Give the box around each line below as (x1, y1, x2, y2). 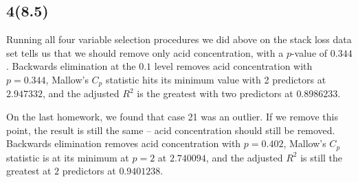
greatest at (6, 164, 52, 178)
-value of (291, 45, 328, 60)
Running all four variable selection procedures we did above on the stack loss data (6, 32, 352, 47)
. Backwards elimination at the (6, 59, 136, 73)
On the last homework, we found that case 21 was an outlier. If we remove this (6, 109, 338, 124)
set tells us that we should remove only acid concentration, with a (6, 45, 284, 60)
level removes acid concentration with (154, 59, 313, 73)
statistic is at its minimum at (6, 150, 129, 164)
